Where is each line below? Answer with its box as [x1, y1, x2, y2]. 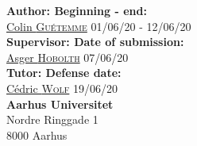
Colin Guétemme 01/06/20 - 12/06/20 [6, 17, 191, 34]
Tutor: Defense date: [6, 64, 122, 81]
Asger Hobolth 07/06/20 [6, 48, 129, 65]
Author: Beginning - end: [6, 2, 147, 18]
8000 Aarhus [6, 126, 68, 143]
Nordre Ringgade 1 [6, 111, 98, 128]
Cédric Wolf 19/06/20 [6, 79, 118, 96]
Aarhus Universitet [6, 95, 114, 112]
